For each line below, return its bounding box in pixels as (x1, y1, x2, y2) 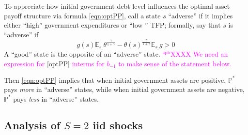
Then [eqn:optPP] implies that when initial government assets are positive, (4, 75, 226, 85)
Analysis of (4, 117, 61, 132)
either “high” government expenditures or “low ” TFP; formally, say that (4, 20, 221, 30)
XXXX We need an (170, 49, 228, 59)
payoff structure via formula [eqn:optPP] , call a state (4, 10, 161, 20)
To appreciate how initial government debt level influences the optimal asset (4, 1, 230, 11)
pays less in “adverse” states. (13, 93, 99, 104)
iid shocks (93, 117, 143, 132)
